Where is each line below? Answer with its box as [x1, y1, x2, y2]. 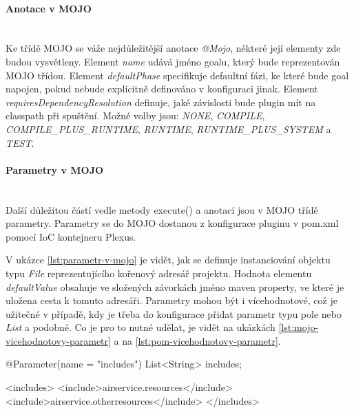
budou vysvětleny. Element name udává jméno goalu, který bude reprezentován [6, 54, 340, 68]
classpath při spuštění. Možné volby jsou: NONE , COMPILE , [6, 108, 265, 123]
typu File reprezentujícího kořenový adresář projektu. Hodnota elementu [6, 265, 312, 280]
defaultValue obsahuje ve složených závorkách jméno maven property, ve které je [6, 279, 344, 294]
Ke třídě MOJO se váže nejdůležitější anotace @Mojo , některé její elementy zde [6, 41, 341, 55]
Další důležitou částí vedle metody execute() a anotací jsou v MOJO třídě [6, 202, 318, 216]
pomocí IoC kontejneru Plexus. [6, 229, 136, 243]
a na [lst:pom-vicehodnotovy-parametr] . [114, 333, 281, 347]
